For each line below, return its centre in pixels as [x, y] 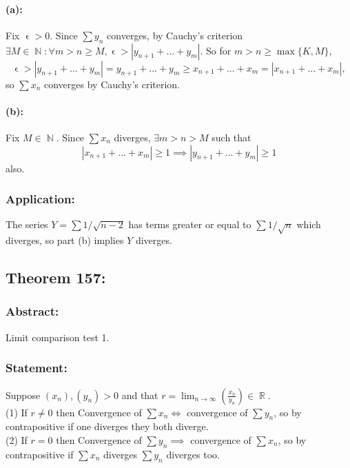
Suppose [23, 395]
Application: [40, 199]
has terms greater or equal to [190, 224]
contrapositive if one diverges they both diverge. [107, 426]
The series [27, 224]
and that [140, 395]
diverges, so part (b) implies [65, 240]
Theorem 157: [56, 277]
